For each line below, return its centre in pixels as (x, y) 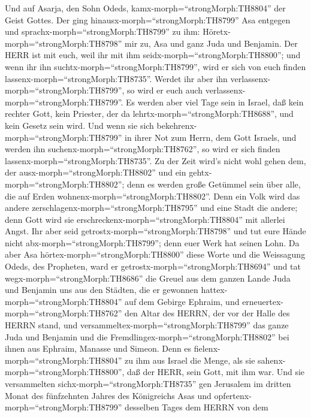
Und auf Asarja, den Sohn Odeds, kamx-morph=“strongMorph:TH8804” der (145, 8)
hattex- (214, 290)
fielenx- (207, 348)
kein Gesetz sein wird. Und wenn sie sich (79, 125)
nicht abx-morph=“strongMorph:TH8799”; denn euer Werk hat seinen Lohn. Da (152, 242)
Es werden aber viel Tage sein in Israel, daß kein (215, 102)
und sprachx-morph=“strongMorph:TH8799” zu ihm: (102, 31)
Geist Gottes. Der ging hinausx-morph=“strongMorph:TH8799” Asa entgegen (148, 19)
